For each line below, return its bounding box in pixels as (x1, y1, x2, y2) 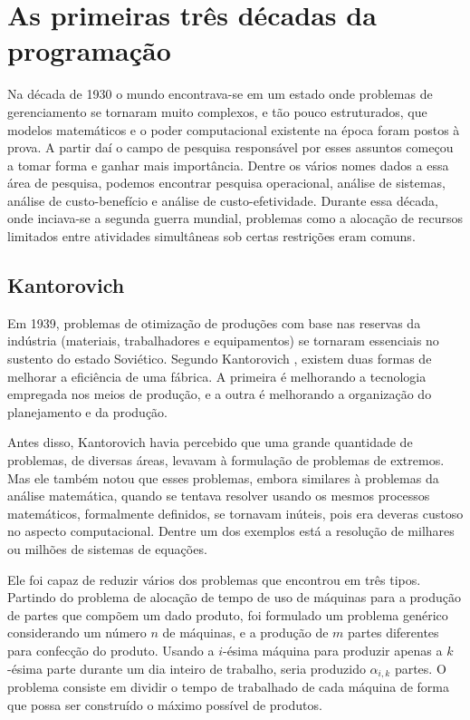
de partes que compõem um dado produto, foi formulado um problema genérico (7, 605, 448, 624)
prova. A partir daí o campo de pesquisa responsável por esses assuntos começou (7, 138, 454, 157)
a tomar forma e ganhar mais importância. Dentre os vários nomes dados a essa (7, 155, 449, 174)
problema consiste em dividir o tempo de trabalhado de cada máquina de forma (7, 677, 449, 696)
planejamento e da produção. (7, 402, 168, 421)
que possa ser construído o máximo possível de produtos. (7, 695, 322, 714)
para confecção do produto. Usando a (7, 640, 215, 659)
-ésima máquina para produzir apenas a (222, 640, 443, 659)
